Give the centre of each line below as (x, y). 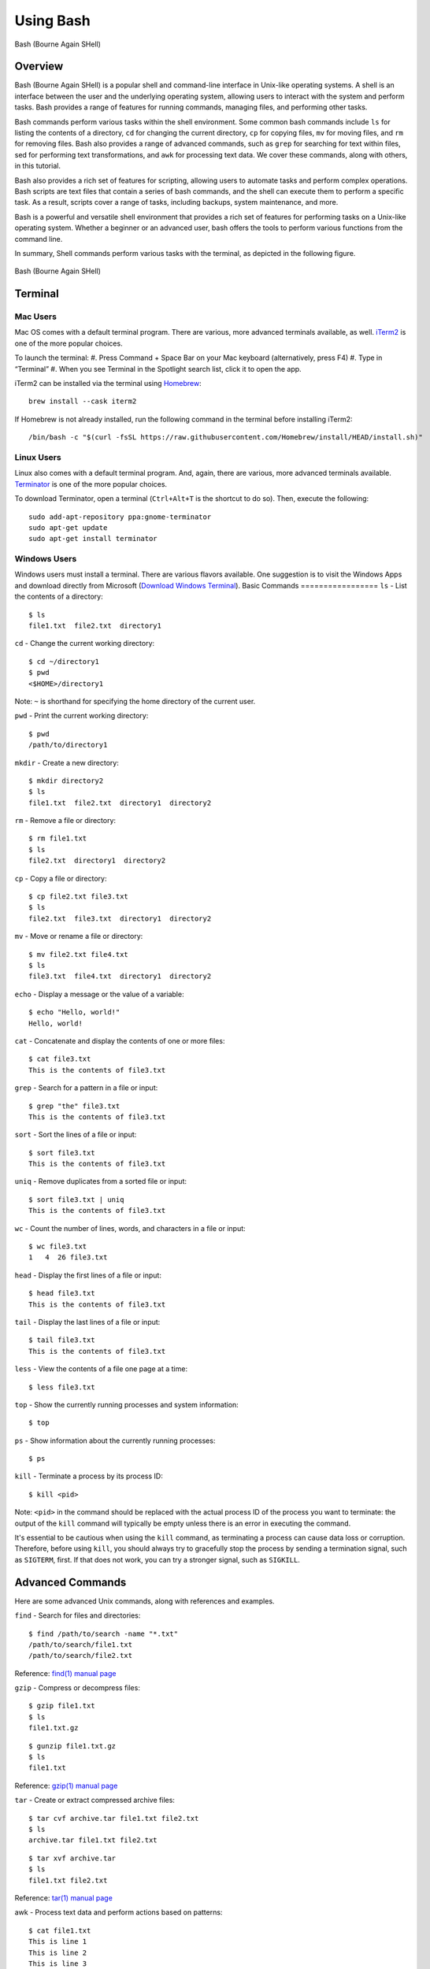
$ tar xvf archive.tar (72, 1858)
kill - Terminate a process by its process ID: (89, 1476)
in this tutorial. (37, 166)
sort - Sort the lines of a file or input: (76, 1135)
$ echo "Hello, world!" (74, 1012)
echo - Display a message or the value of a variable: (99, 994)
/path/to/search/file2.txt (81, 1656)
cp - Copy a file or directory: (61, 878)
